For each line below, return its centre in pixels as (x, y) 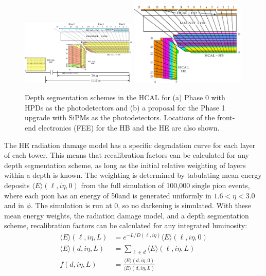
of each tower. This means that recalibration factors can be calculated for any (127, 155)
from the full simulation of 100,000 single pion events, (165, 185)
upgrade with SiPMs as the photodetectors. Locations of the (120, 117)
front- (226, 117)
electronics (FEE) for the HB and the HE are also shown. (129, 128)
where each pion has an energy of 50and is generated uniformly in (108, 195)
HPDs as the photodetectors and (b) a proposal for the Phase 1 (125, 107)
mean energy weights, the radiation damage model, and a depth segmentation (127, 215)
